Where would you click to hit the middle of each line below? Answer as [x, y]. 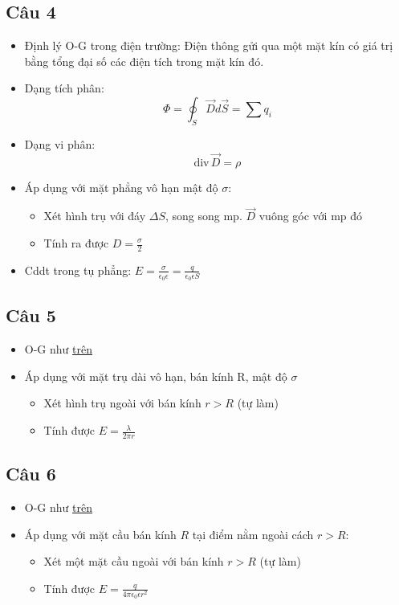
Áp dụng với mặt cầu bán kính [100, 534]
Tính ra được [76, 243]
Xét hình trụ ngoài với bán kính [122, 403]
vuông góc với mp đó [311, 216]
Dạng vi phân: [60, 143]
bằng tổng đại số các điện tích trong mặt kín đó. [144, 61]
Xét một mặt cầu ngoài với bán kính [134, 561]
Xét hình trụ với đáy [95, 216]
